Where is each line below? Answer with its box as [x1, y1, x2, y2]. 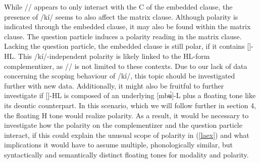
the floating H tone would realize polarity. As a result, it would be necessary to [4, 110, 249, 120]
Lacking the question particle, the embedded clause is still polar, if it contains [4, 41, 245, 51]
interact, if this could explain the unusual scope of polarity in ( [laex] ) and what [4, 129, 249, 140]
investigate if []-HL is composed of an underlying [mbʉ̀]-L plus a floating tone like [4, 90, 256, 101]
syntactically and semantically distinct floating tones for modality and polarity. [4, 149, 249, 159]
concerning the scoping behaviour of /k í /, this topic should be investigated [4, 70, 235, 81]
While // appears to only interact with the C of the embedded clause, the [4, 2, 233, 12]
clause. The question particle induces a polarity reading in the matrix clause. [4, 31, 242, 41]
